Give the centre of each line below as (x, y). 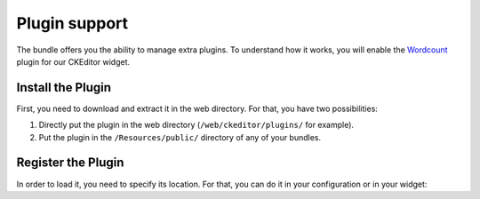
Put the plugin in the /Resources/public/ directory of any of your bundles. (180, 137)
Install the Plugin (64, 88)
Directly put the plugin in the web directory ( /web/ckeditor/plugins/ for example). (196, 125)
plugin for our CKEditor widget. (73, 61)
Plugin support (72, 23)
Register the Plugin (70, 163)
